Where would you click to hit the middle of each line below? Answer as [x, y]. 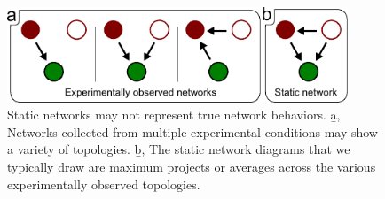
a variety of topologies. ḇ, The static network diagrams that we [179, 149]
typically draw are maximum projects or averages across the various [192, 167]
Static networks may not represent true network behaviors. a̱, [174, 115]
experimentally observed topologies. [104, 184]
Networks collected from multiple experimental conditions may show [192, 131]
